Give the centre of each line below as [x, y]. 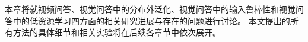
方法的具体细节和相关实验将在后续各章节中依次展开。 [117, 32]
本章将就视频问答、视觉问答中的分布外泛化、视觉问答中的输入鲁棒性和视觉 [150, 9]
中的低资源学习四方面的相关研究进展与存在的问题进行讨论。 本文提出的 [151, 20]
